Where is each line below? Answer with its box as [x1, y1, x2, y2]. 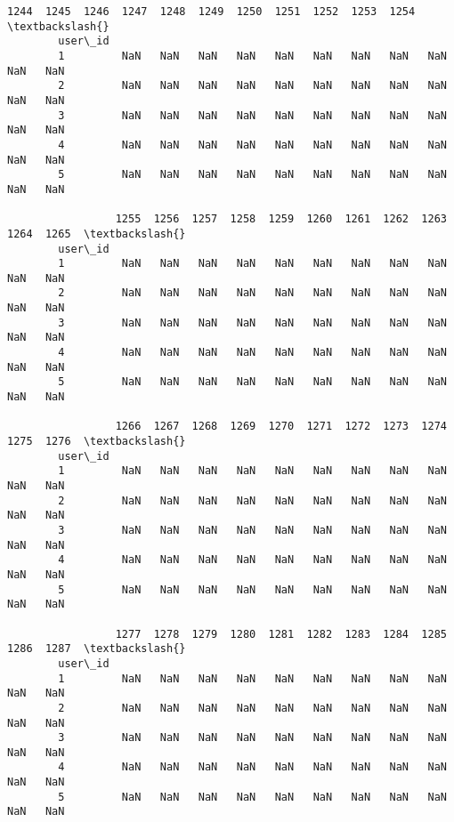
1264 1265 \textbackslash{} [7, 227, 186, 240]
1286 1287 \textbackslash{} [7, 642, 186, 656]
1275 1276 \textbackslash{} [7, 435, 186, 448]
